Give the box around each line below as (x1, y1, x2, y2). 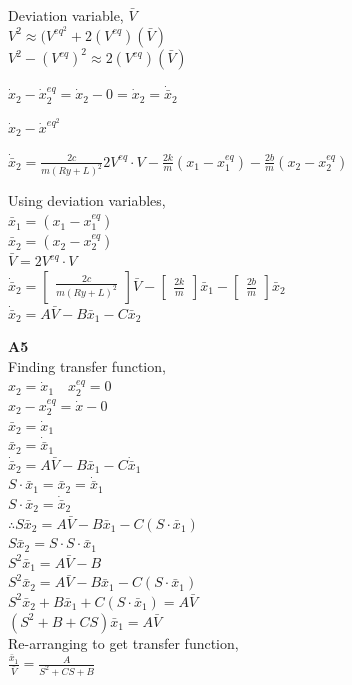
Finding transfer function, (8, 355, 166, 376)
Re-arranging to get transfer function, (8, 632, 239, 653)
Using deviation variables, (8, 190, 166, 211)
